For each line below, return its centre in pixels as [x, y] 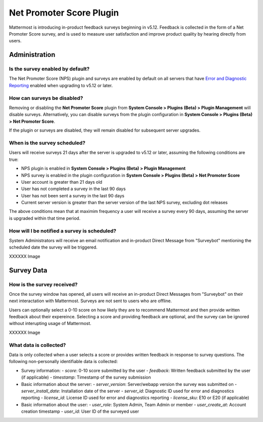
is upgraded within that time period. [45, 218]
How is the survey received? [43, 284]
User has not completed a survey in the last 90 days [74, 189]
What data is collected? [38, 345]
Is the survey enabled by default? [49, 69]
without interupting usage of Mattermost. [50, 324]
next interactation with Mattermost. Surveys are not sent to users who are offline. [91, 301]
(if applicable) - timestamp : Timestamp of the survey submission [86, 377]
